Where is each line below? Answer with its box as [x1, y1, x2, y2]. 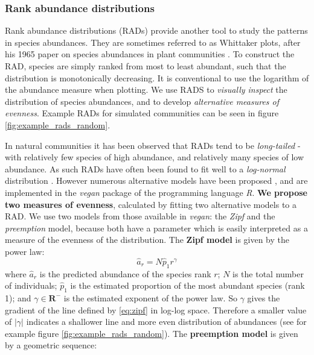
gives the [247, 291, 280, 304]
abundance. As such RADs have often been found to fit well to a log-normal [5, 162, 286, 175]
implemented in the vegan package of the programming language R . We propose [5, 186, 307, 198]
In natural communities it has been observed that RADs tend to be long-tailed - [5, 139, 301, 151]
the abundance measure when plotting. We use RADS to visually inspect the [5, 83, 287, 96]
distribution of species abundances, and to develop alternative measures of [5, 95, 280, 107]
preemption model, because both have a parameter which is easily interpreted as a [5, 221, 308, 234]
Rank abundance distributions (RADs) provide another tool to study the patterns [5, 24, 308, 37]
